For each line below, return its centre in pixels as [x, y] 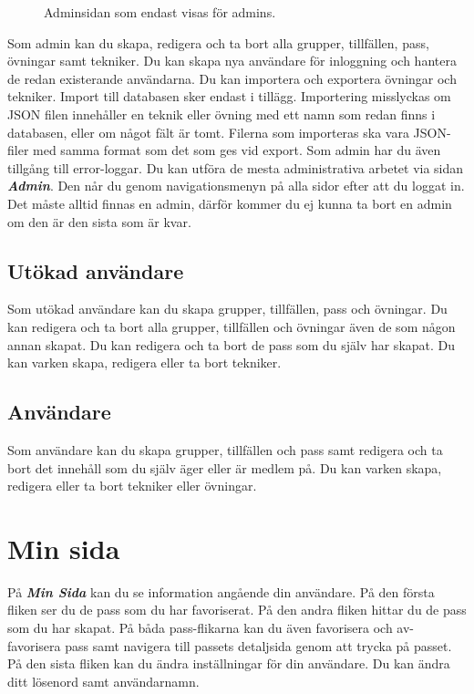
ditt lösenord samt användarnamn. [103, 681]
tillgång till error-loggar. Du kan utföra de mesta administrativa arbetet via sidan [236, 167]
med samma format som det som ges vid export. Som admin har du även [237, 150]
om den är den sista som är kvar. [99, 221]
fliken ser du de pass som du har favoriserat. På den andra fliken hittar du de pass [237, 610]
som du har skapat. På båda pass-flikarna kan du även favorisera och [200, 627]
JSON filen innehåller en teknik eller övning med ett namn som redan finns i [222, 114]
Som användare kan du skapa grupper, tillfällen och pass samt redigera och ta [225, 449]
